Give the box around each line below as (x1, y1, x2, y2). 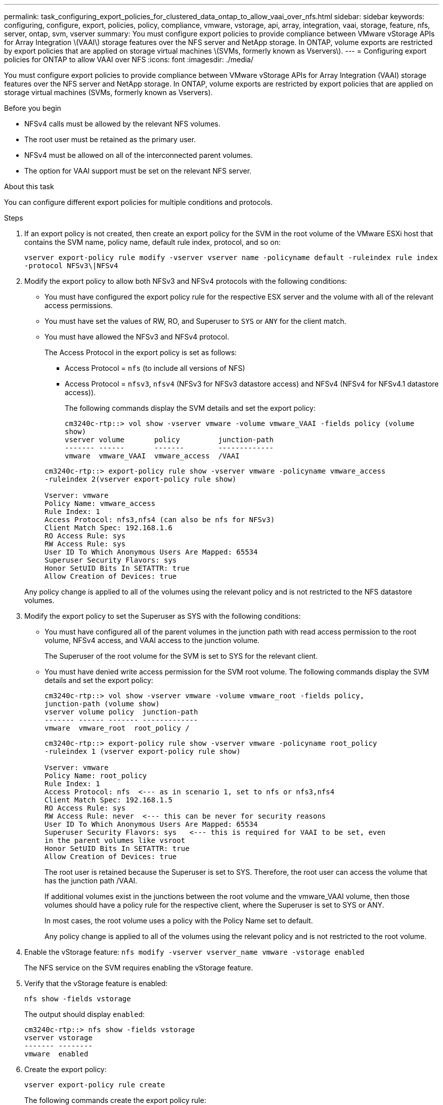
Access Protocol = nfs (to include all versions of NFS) (65, 364, 245, 372)
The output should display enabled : (24, 1010, 145, 1018)
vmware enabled (24, 1050, 88, 1058)
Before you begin (4, 104, 61, 112)
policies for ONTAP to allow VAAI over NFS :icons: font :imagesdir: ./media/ (4, 55, 254, 64)
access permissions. (45, 301, 113, 310)
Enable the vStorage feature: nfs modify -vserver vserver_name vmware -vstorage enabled (24, 948, 365, 956)
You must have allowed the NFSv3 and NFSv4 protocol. (45, 332, 229, 341)
